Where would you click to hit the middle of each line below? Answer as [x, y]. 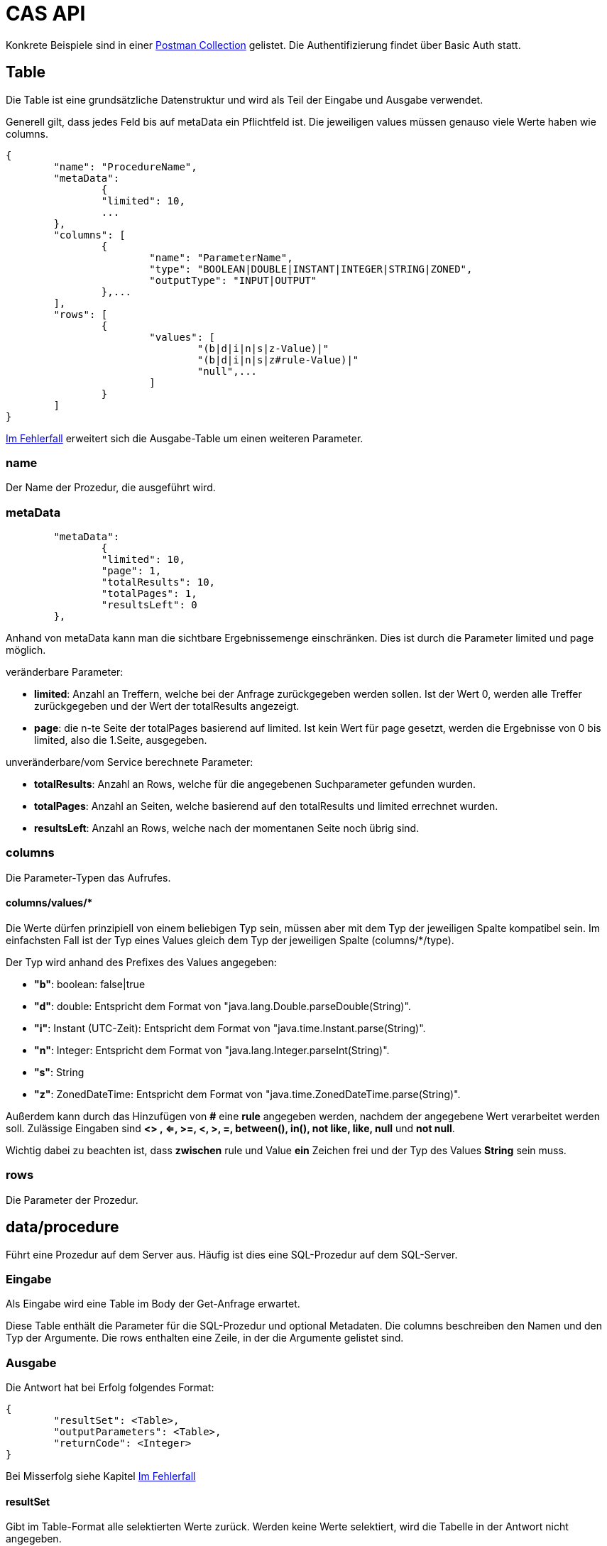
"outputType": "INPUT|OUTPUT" [233, 280]
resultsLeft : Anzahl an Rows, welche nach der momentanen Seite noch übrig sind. [227, 828]
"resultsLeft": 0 [149, 605]
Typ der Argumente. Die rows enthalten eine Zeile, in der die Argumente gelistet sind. [205, 1338]
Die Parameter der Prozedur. [72, 1200]
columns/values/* [49, 903]
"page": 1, [131, 571]
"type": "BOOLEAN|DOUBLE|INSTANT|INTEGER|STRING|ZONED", [311, 269]
